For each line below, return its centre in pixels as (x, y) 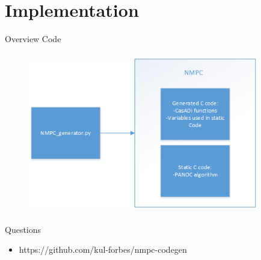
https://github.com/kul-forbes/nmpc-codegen (103, 249)
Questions (23, 229)
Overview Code (33, 39)
